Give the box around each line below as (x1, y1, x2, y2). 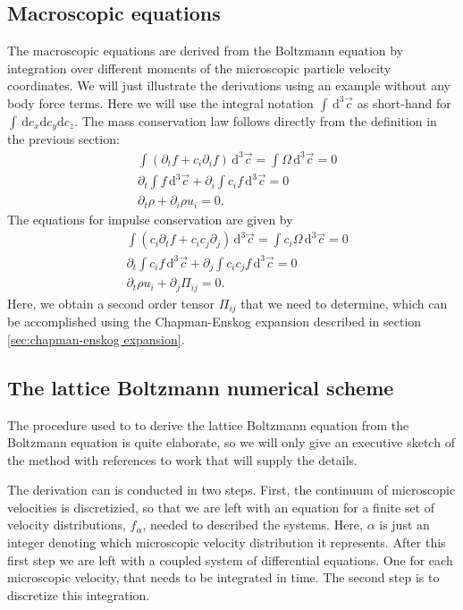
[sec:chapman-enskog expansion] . (7, 329, 185, 348)
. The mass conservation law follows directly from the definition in (74, 111, 437, 130)
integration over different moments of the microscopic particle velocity (7, 58, 391, 77)
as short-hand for (357, 93, 451, 112)
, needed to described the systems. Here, (142, 515, 363, 534)
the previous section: (7, 130, 120, 148)
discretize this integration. (7, 585, 150, 604)
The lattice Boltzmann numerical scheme (7, 373, 394, 401)
